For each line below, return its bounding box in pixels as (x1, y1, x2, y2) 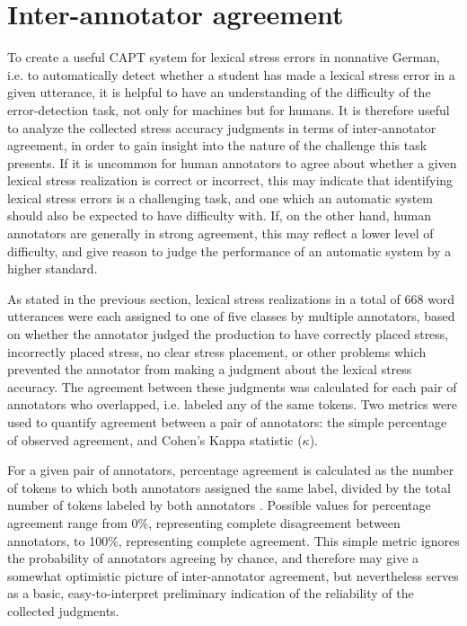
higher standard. (7, 259, 98, 278)
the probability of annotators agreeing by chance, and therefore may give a (7, 549, 419, 568)
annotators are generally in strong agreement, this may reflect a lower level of (7, 224, 434, 243)
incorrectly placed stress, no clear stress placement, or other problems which (7, 342, 427, 361)
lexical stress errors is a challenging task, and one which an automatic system (7, 188, 433, 207)
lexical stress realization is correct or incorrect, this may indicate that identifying (7, 171, 454, 190)
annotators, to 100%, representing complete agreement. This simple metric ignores (7, 531, 460, 550)
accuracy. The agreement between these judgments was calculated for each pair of (7, 377, 457, 396)
